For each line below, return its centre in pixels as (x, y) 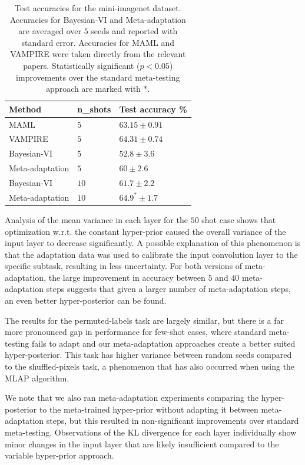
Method (25, 109)
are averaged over (50, 31)
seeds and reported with (134, 31)
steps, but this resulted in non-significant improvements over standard (173, 421)
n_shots (94, 109)
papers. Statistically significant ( (82, 65)
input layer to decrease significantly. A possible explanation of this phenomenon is (153, 243)
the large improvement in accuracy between (127, 277)
